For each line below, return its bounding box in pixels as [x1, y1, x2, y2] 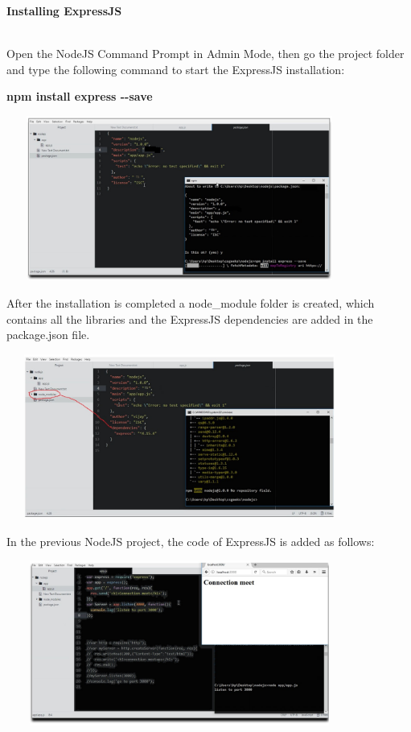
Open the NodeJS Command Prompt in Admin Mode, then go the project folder [6, 45, 405, 62]
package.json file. [6, 326, 90, 343]
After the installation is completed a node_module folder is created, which [6, 295, 375, 312]
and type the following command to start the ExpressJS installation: [6, 60, 345, 77]
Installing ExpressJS [6, 2, 122, 19]
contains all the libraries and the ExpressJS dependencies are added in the [6, 310, 373, 327]
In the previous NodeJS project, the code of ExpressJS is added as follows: [6, 532, 375, 549]
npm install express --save [6, 88, 153, 105]
